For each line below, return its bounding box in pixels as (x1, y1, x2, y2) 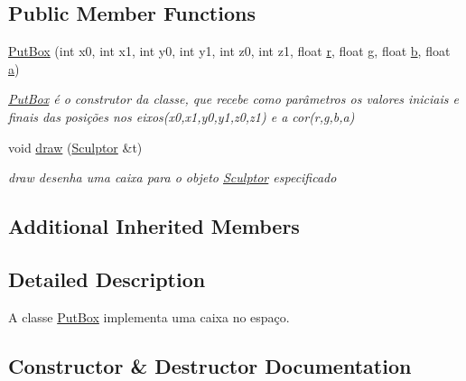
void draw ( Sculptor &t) (8, 137, 143, 156)
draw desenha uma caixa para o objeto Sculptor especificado (8, 168, 337, 187)
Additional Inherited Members (8, 212, 300, 240)
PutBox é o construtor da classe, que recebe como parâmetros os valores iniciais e (8, 89, 459, 108)
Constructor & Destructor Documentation (8, 351, 412, 379)
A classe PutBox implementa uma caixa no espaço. (8, 307, 290, 326)
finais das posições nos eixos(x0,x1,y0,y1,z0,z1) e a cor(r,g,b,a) (8, 107, 355, 125)
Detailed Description (8, 265, 206, 293)
